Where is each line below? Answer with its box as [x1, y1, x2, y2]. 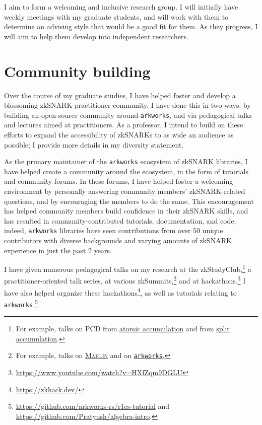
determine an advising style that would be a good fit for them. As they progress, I [4, 21, 258, 32]
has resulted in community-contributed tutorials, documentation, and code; [4, 215, 236, 226]
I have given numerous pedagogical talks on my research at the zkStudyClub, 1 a [4, 262, 251, 274]
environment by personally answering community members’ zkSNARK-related [4, 185, 245, 196]
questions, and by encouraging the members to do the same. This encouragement [4, 195, 254, 206]
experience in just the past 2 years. [4, 245, 112, 255]
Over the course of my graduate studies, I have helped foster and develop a [4, 90, 236, 100]
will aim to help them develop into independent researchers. [4, 31, 188, 41]
